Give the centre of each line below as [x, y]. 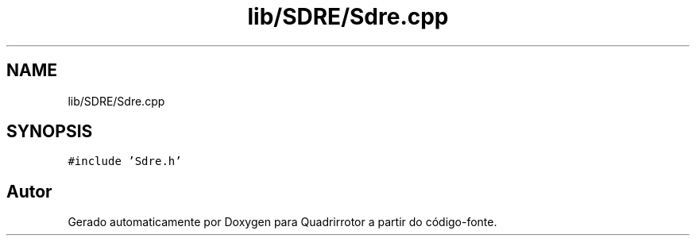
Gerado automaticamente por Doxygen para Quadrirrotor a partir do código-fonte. [282, 222]
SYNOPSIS [50, 132]
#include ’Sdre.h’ [125, 161]
